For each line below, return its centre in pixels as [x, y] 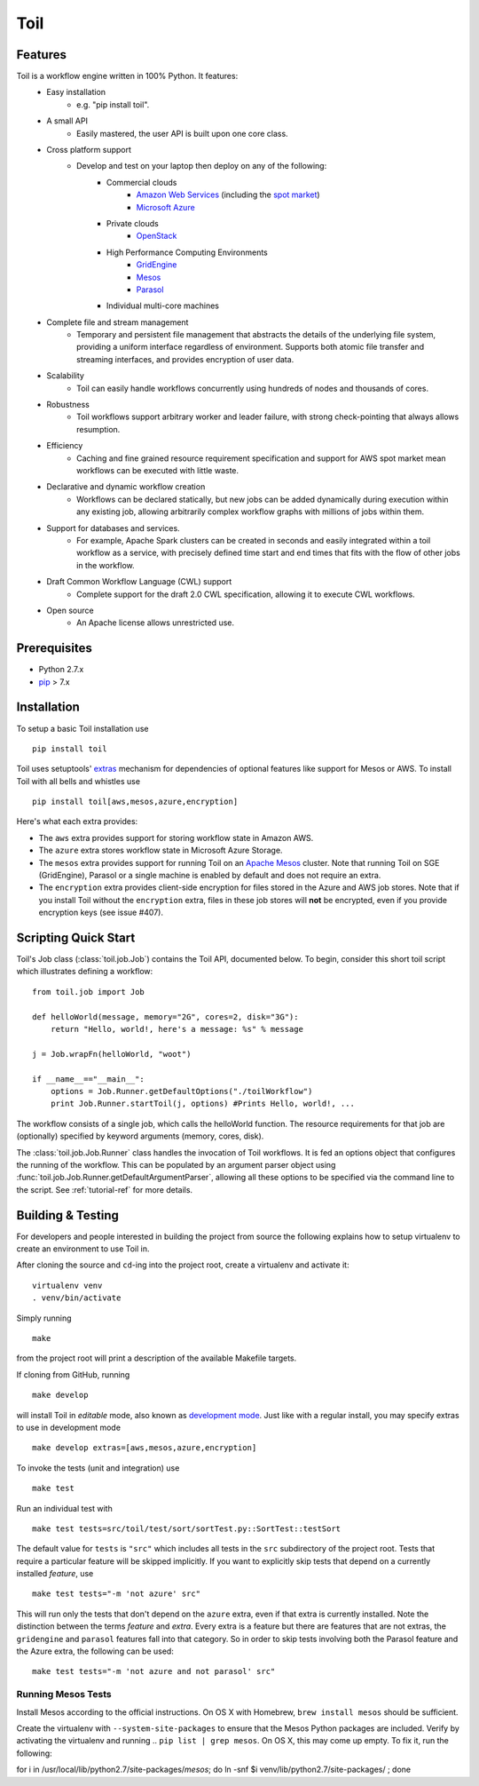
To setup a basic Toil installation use [82, 728]
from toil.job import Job [89, 992]
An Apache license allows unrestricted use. [156, 623]
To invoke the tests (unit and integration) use [98, 1468]
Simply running [44, 1318]
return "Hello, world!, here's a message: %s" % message [177, 1029]
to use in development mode [69, 1427]
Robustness [68, 405]
